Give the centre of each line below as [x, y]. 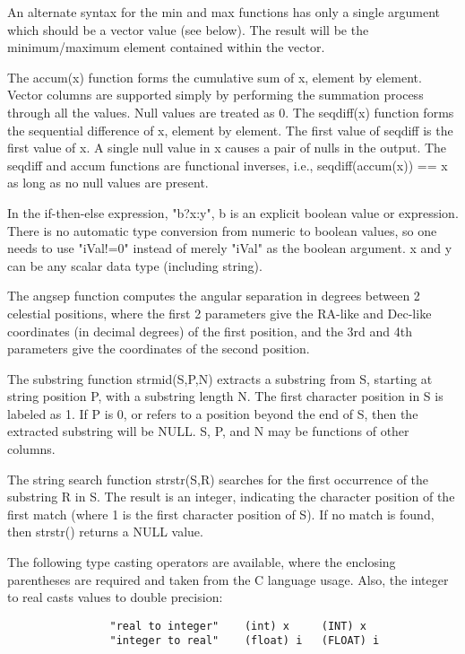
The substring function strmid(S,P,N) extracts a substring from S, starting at [220, 378]
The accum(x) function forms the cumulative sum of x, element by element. [215, 77]
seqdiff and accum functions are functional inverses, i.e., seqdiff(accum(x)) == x [228, 165]
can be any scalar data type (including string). [135, 265]
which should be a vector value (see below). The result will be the [188, 29]
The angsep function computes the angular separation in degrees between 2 [214, 296]
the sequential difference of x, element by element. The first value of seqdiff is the [230, 130]
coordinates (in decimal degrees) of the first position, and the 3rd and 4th [210, 331]
